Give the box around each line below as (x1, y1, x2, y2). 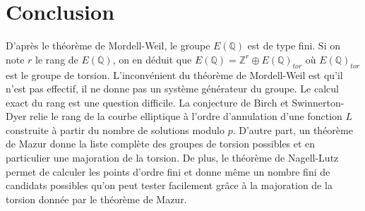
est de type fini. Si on (247, 38, 340, 53)
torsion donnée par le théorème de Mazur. (6, 191, 187, 206)
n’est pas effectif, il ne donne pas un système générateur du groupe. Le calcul (6, 81, 339, 96)
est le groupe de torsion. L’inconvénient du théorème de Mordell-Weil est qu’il (6, 67, 343, 82)
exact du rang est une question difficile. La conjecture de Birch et (6, 95, 289, 109)
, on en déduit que (112, 52, 192, 66)
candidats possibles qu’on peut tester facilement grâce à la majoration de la (6, 178, 333, 193)
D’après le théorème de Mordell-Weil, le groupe (6, 38, 210, 53)
